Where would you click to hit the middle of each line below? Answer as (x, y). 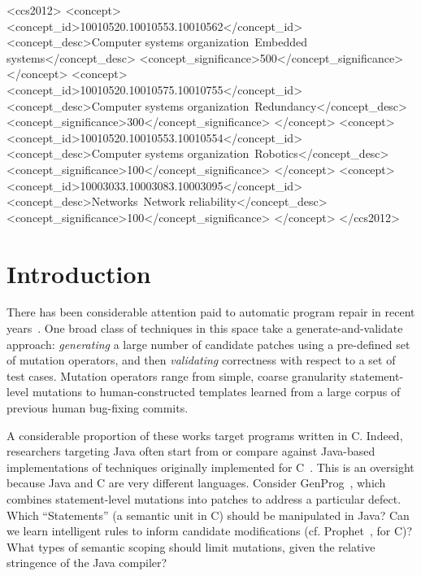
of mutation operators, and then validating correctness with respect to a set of (201, 360)
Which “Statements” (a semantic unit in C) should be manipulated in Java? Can (208, 515)
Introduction (79, 273)
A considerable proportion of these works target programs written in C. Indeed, (205, 435)
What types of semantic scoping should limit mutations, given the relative (191, 546)
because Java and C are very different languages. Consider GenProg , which (196, 483)
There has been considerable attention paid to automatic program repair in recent (211, 312)
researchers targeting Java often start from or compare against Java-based (191, 451)
